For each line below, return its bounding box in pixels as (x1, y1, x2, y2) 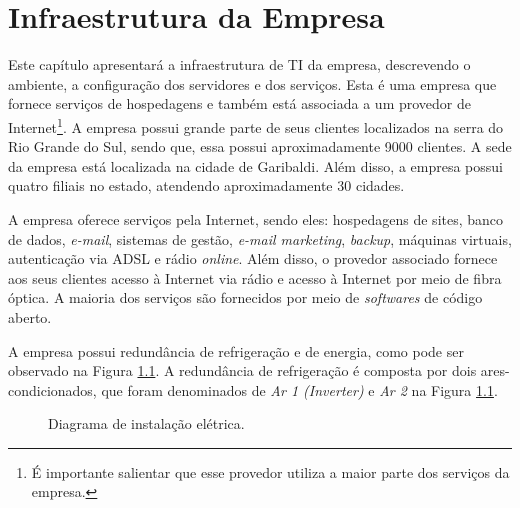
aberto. (8, 306, 52, 327)
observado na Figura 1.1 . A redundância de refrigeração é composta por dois (8, 360, 477, 381)
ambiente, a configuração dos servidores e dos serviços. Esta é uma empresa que (8, 73, 497, 94)
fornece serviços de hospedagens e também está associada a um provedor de (8, 93, 472, 114)
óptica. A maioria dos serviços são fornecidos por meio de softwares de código (8, 287, 483, 308)
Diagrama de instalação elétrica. (48, 413, 245, 434)
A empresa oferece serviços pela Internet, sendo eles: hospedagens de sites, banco (8, 208, 504, 229)
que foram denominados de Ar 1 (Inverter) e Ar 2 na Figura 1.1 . (101, 379, 498, 400)
